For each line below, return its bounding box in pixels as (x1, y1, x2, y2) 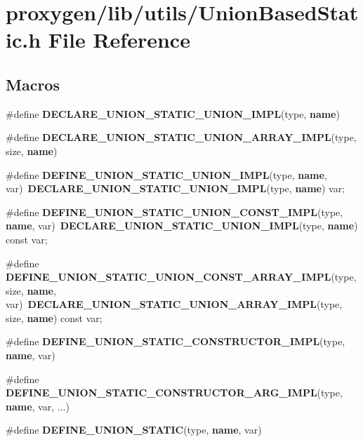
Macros (6, 73, 60, 95)
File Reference (48, 25, 190, 54)
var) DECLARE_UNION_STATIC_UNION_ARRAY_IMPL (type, (6, 297, 343, 312)
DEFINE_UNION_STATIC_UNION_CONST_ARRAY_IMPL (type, (6, 269, 357, 284)
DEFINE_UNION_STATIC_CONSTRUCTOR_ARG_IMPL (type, (6, 385, 343, 400)
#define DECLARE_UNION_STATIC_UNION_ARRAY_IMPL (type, (6, 130, 357, 145)
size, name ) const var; (6, 310, 103, 325)
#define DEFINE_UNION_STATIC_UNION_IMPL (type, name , (6, 167, 327, 182)
